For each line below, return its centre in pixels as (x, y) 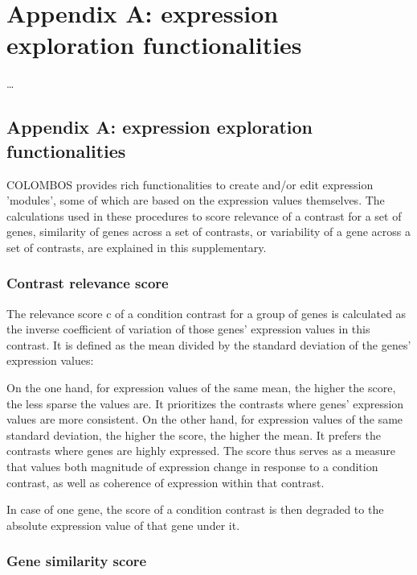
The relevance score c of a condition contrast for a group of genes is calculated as (206, 313)
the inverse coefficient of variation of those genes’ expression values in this (188, 329)
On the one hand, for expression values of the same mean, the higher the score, (201, 388)
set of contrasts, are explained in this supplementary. (137, 247)
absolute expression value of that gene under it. (123, 525)
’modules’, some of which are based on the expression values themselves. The (196, 200)
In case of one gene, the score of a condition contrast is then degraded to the (195, 509)
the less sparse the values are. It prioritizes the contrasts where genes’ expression (205, 403)
